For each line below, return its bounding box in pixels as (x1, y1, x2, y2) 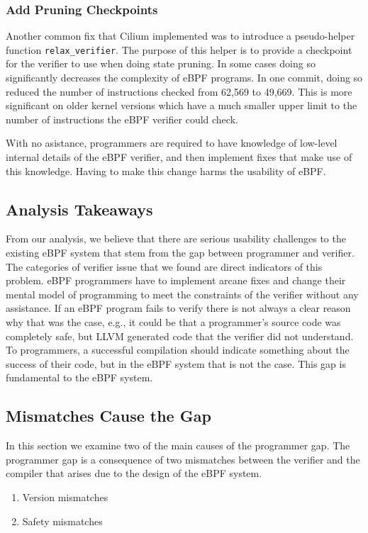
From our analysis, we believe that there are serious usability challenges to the (6, 231, 346, 246)
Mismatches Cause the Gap (6, 405, 211, 427)
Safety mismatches (22, 513, 103, 528)
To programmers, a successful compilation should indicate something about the (6, 342, 350, 357)
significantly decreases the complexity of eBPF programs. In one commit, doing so (6, 70, 363, 85)
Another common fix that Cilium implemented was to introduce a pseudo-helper (6, 28, 355, 43)
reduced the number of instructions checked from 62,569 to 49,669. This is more (6, 84, 352, 99)
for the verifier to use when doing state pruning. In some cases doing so (6, 56, 316, 71)
